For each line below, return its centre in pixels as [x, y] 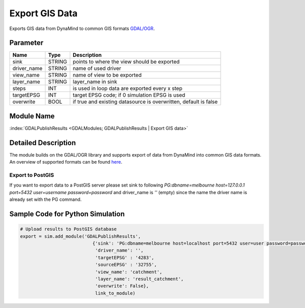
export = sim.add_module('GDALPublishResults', [80, 236]
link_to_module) [115, 293]
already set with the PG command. [45, 199]
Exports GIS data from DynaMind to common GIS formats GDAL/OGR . [82, 28]
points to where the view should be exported [126, 62]
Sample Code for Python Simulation [67, 214]
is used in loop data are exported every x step [128, 88]
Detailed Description [43, 143]
